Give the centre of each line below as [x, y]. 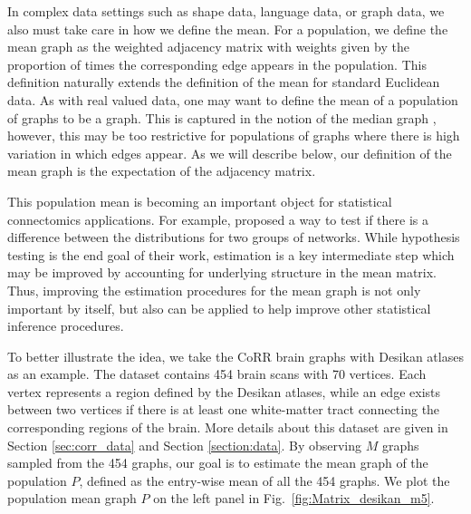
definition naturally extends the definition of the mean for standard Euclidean [224, 82]
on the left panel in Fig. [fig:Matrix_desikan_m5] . [294, 498]
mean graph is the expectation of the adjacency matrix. [162, 171]
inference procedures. [66, 326]
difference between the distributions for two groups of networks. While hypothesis [234, 237]
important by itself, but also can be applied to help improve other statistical [219, 308]
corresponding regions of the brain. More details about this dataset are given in [228, 427]
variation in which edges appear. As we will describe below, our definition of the [230, 153]
